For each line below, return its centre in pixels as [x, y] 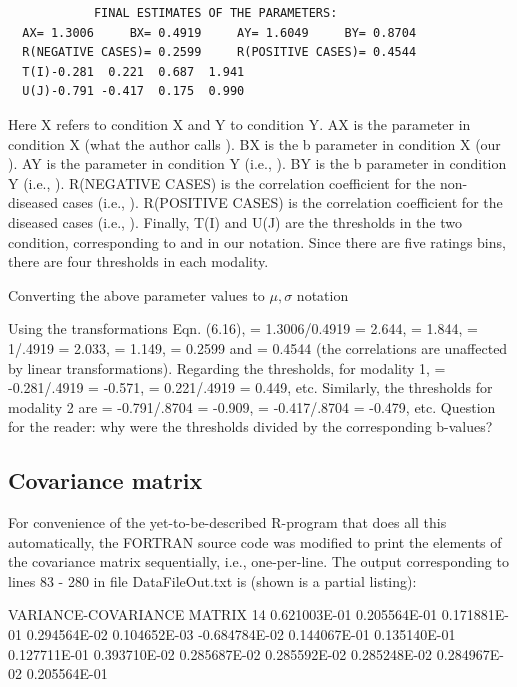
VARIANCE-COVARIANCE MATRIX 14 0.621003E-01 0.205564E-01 [223, 614]
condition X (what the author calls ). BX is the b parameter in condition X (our [254, 143]
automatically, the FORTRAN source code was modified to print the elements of [255, 541]
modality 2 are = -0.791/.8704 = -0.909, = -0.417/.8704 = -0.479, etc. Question [252, 406]
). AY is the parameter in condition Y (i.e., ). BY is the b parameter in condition [257, 163]
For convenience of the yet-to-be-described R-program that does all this [227, 522]
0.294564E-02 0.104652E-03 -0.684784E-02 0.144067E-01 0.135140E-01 [241, 634]
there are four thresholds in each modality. [138, 261]
